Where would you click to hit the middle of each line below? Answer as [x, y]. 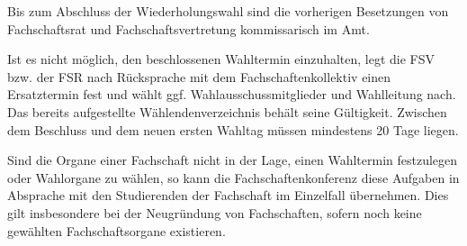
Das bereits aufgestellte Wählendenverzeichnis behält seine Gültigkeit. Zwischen [227, 111]
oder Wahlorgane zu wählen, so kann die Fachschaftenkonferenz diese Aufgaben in [233, 177]
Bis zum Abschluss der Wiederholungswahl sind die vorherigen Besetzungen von [228, 11]
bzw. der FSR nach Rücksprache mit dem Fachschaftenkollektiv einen [199, 76]
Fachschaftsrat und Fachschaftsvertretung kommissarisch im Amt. [189, 28]
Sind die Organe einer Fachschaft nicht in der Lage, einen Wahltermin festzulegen [233, 160]
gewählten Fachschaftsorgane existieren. [117, 230]
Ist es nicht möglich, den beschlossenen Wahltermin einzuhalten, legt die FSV [221, 59]
